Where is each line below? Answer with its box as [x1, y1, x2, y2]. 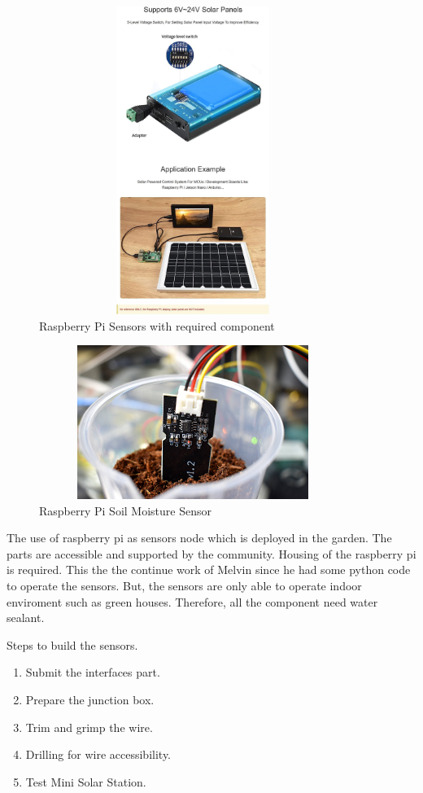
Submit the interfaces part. [25, 664, 160, 681]
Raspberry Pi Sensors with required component [39, 317, 275, 334]
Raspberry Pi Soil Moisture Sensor [39, 502, 211, 519]
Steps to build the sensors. [7, 636, 138, 653]
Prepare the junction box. [25, 691, 155, 708]
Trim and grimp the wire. [25, 718, 153, 735]
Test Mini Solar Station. [25, 773, 146, 790]
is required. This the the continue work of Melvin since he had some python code [7, 561, 411, 578]
